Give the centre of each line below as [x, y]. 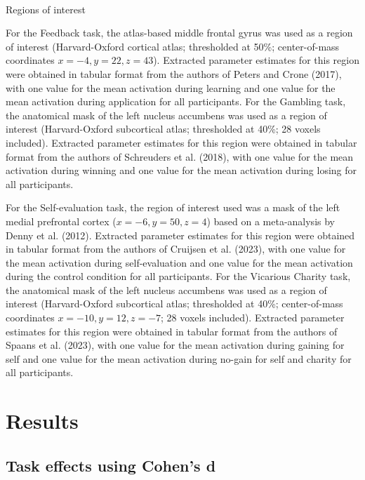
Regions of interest [46, 9]
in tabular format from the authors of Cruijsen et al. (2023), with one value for [176, 249]
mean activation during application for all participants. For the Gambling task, [176, 101]
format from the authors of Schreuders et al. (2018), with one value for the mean [180, 156]
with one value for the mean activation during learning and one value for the [171, 87]
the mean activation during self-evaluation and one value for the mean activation [179, 262]
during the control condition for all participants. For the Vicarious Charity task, [178, 276]
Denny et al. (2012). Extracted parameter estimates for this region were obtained [180, 235]
